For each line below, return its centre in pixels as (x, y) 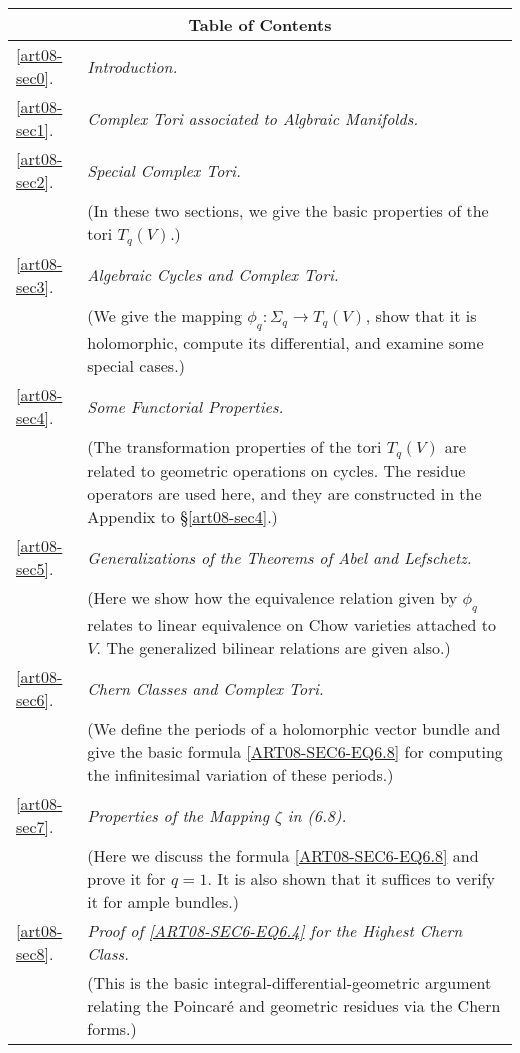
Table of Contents (260, 24)
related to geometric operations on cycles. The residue (276, 471)
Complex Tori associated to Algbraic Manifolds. (253, 118)
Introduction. (132, 66)
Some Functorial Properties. (185, 406)
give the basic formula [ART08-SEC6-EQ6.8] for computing (295, 752)
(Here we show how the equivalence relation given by (272, 598)
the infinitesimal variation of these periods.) (240, 775)
